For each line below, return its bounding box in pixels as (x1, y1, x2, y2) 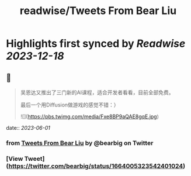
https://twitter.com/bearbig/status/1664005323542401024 (8, 162, 183, 170)
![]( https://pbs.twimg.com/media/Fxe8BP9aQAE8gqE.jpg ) (20, 113, 159, 120)
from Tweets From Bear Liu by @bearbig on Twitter (6, 139, 154, 147)
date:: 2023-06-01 (6, 125, 51, 131)
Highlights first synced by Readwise (6, 37, 186, 50)
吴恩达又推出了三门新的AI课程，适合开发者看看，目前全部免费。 (20, 89, 174, 96)
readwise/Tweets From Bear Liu (19, 4, 177, 18)
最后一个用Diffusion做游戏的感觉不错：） (20, 101, 119, 108)
